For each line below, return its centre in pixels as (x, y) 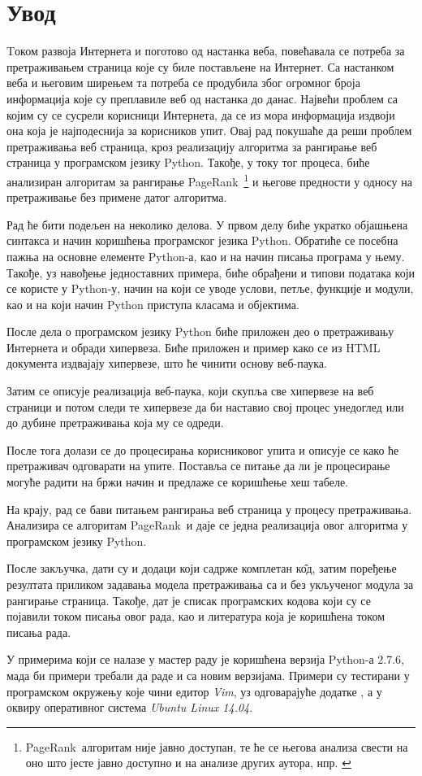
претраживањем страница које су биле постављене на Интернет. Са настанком (200, 66)
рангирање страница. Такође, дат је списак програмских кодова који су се (189, 600)
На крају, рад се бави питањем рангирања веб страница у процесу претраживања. (209, 509)
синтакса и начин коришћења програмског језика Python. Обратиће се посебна (202, 240)
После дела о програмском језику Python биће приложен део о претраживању (200, 331)
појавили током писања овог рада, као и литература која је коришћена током (196, 616)
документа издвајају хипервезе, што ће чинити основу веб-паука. (167, 363)
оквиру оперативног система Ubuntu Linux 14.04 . (130, 707)
